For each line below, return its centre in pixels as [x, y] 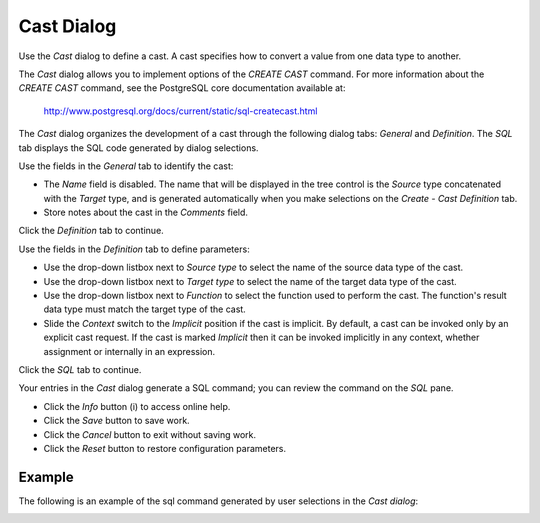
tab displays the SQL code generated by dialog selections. [138, 147]
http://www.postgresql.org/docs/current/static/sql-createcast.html [180, 111]
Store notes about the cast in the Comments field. [146, 212]
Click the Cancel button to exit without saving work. [150, 434]
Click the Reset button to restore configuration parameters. [165, 448]
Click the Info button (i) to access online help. [137, 406]
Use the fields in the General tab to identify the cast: [126, 166]
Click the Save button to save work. [116, 421]
